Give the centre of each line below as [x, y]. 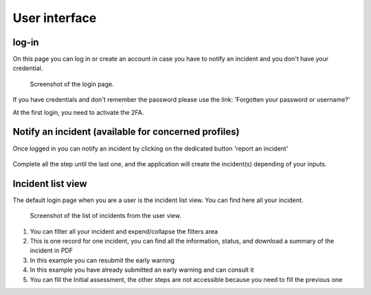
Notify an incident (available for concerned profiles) [126, 132]
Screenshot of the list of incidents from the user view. [106, 216]
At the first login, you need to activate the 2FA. [78, 112]
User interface [55, 18]
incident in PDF [52, 250]
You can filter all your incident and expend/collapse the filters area [124, 231]
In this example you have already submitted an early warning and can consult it [142, 270]
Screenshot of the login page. [72, 84]
